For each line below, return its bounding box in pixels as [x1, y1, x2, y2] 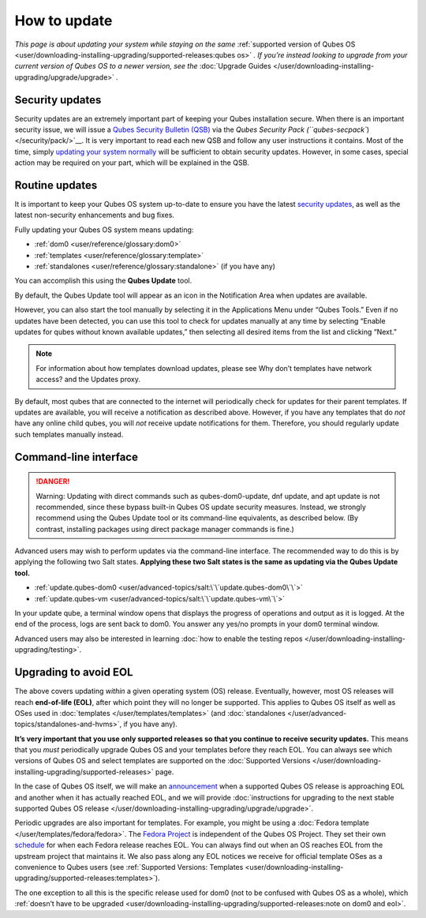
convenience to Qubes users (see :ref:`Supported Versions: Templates [14, 862, 244, 871]
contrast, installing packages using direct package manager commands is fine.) [35, 524, 295, 534]
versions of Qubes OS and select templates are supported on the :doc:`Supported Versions [14, 756, 311, 766]
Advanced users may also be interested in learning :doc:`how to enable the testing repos [14, 634, 303, 643]
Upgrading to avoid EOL [14, 665, 133, 679]
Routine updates [14, 178, 98, 192]
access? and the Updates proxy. [35, 375, 141, 384]
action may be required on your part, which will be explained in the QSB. [14, 158, 250, 167]
